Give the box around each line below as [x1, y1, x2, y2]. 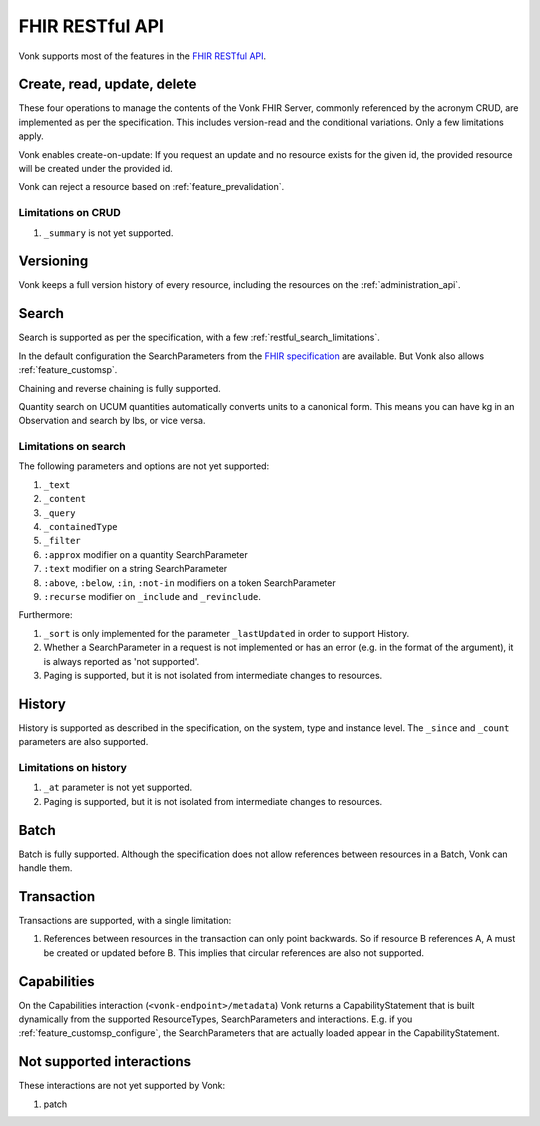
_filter [43, 535, 82, 547]
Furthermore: [18, 609, 73, 621]
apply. [18, 130, 44, 142]
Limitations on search [18, 440, 127, 454]
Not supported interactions [18, 1053, 192, 1070]
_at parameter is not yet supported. [43, 781, 193, 794]
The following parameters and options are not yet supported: [18, 460, 270, 472]
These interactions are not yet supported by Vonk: [18, 1080, 226, 1092]
